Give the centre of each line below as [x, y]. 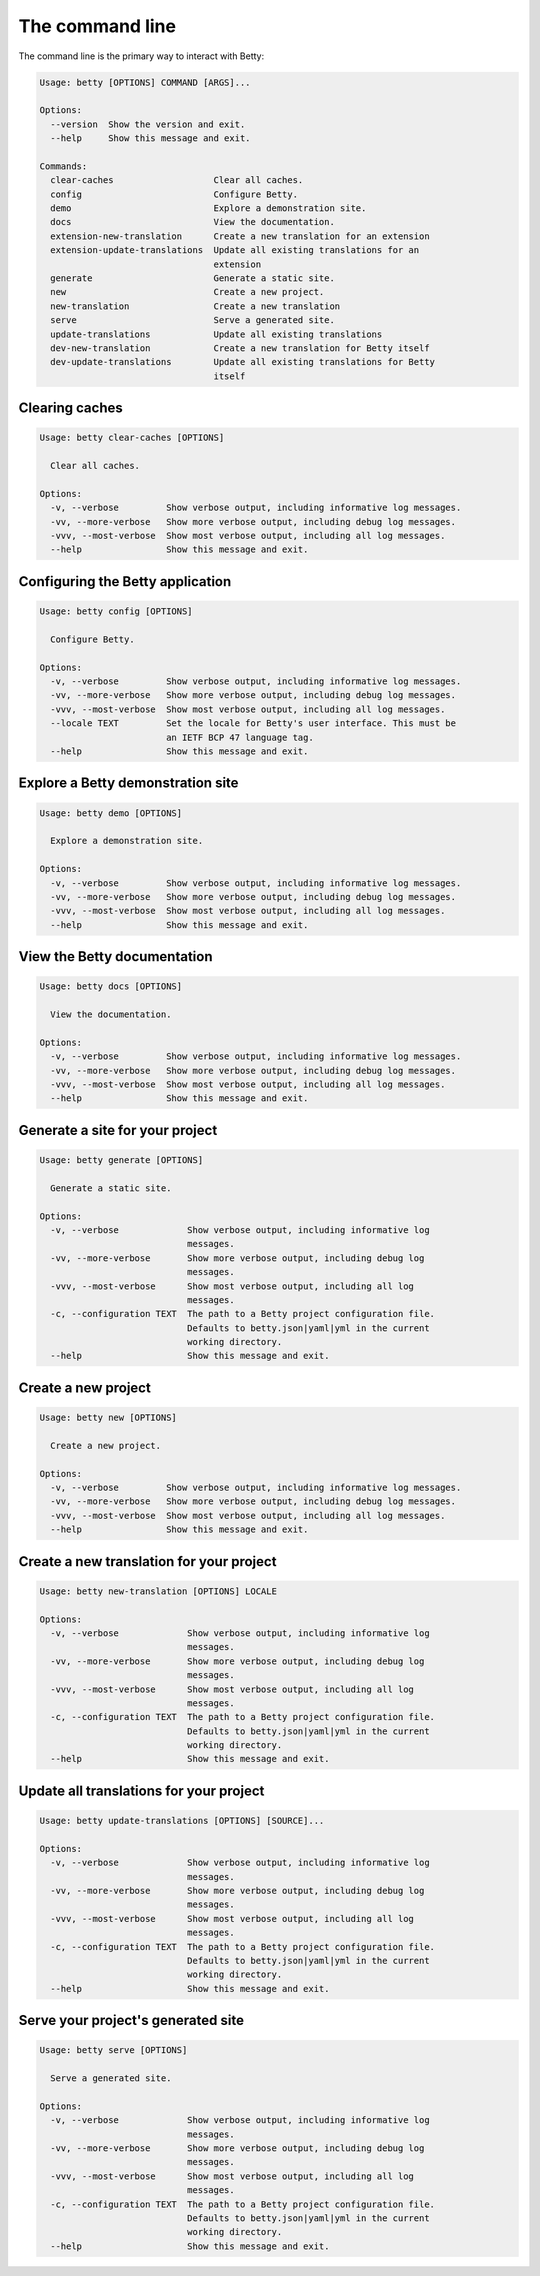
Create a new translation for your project [147, 1561]
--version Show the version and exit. [148, 124]
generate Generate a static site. [192, 278]
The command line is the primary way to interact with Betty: [141, 56]
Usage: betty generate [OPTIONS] [121, 1159]
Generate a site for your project [118, 1130]
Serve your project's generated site [131, 2020]
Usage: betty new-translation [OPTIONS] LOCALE [158, 1591]
